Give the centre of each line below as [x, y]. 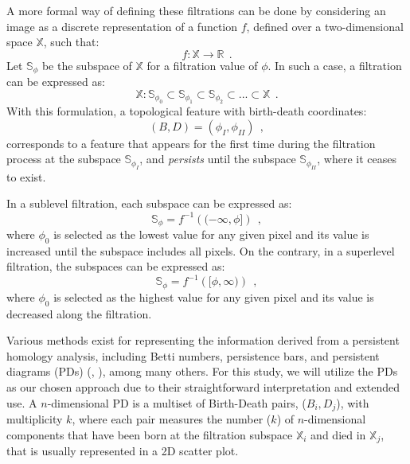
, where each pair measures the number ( [172, 419]
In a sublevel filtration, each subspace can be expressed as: [149, 203]
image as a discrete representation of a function [122, 26]
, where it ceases [357, 159]
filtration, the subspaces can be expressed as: [116, 266]
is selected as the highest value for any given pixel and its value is [214, 296]
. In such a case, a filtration [335, 65]
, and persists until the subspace [218, 159]
